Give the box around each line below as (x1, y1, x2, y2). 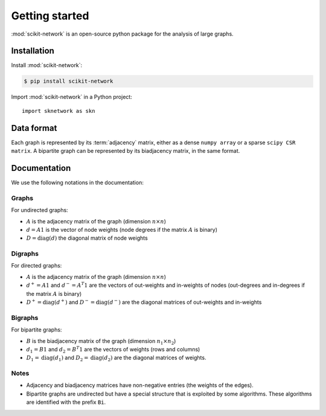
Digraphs (11, 249, 39, 258)
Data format (11, 123, 57, 133)
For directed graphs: (11, 262, 62, 269)
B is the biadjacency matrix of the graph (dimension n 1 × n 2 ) (26, 337, 176, 346)
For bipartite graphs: (11, 326, 62, 333)
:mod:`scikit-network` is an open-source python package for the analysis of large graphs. (11, 30, 234, 37)
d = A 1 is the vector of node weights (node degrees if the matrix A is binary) (26, 226, 217, 233)
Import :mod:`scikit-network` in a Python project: (11, 94, 132, 101)
